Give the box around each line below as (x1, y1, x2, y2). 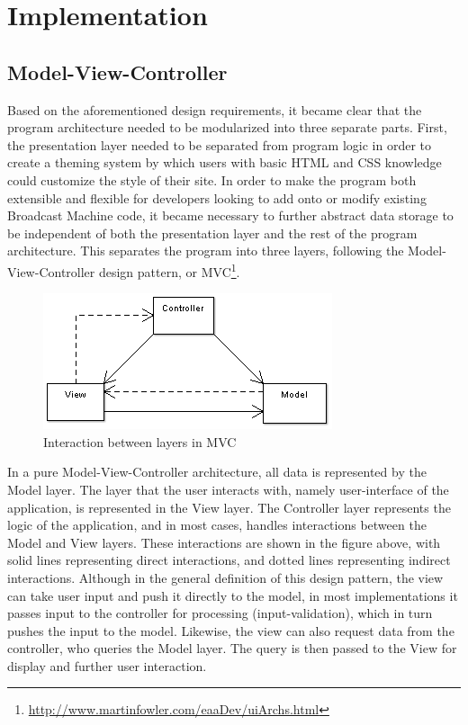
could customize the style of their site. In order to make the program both (7, 170, 417, 189)
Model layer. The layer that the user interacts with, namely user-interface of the (7, 479, 449, 498)
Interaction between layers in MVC (43, 432, 237, 451)
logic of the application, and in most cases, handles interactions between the (7, 515, 427, 534)
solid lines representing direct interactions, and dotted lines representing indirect (7, 550, 451, 569)
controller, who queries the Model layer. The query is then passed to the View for (7, 639, 457, 658)
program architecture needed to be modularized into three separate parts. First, (7, 118, 447, 137)
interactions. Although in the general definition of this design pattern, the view (7, 568, 444, 586)
